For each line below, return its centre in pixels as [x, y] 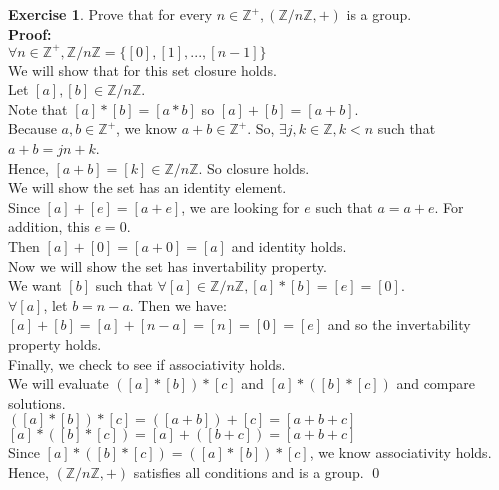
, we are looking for [240, 206]
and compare [436, 383]
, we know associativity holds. [400, 452]
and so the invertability [399, 324]
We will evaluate [58, 383]
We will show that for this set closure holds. [142, 69]
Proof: [30, 33]
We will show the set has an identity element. [147, 187]
